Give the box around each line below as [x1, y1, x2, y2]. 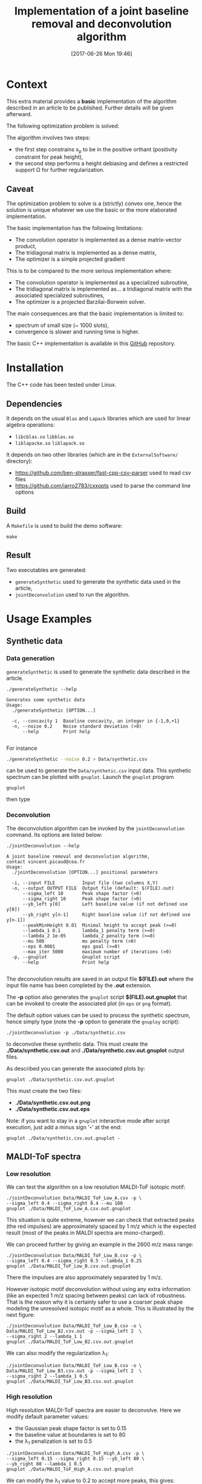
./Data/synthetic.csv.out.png [15, 1098, 91, 1106]
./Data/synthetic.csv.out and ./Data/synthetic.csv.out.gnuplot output [6, 1046, 184, 1054]
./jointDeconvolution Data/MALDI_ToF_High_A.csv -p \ [6, 1451, 145, 1457]
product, [15, 243, 37, 250]
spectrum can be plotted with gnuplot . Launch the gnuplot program [6, 773, 174, 781]
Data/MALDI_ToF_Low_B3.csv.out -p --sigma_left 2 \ [6, 1368, 142, 1374]
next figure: [6, 1312, 35, 1319]
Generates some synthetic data [6, 697, 85, 703]
